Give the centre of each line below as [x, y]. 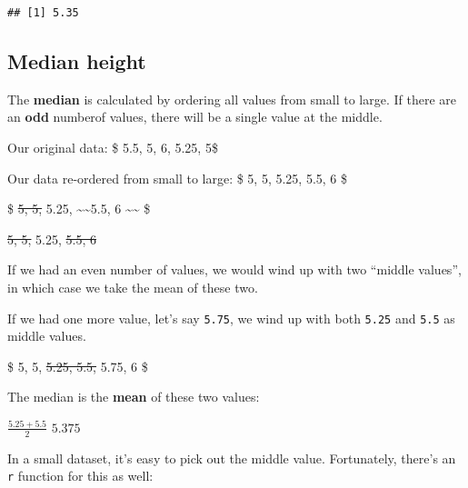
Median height [77, 60]
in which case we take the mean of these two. [133, 287]
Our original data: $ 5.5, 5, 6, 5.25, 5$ [113, 147]
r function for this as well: [80, 476]
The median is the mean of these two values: [134, 397]
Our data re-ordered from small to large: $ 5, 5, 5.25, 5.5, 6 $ [178, 178]
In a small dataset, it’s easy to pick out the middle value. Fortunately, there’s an [232, 458]
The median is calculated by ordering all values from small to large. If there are [232, 99]
